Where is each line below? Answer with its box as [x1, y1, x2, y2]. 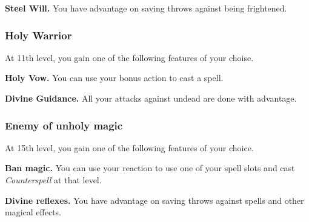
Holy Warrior [5, 27, 72, 42]
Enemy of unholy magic [5, 117, 123, 132]
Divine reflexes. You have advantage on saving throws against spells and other [5, 194, 304, 206]
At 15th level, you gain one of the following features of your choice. [5, 141, 254, 154]
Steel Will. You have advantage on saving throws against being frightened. [5, 2, 287, 14]
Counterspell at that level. [5, 174, 102, 186]
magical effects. [5, 206, 61, 218]
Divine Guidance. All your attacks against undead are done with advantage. [5, 92, 297, 104]
